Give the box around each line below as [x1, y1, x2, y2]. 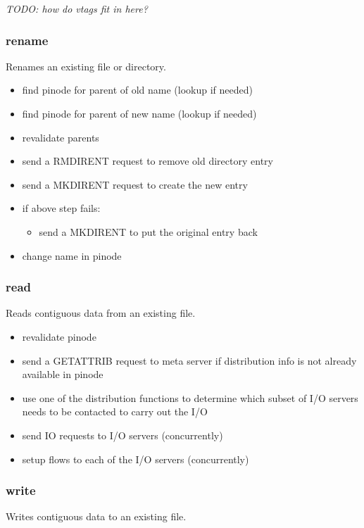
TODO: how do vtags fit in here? [6, 1, 148, 15]
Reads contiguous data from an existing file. [6, 306, 196, 320]
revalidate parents [22, 130, 99, 144]
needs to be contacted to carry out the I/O [22, 404, 208, 419]
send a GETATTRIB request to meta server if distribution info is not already [22, 353, 357, 367]
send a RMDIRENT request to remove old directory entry [22, 153, 273, 168]
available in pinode [22, 367, 103, 382]
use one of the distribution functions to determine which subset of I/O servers [22, 390, 358, 405]
